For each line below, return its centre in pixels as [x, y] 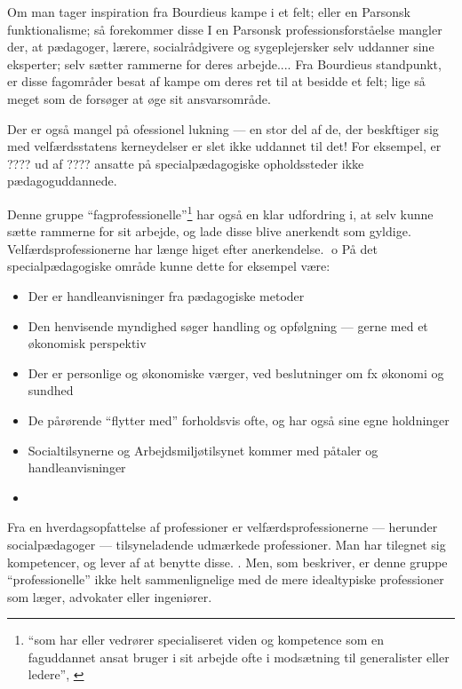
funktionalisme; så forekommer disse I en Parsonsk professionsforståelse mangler [225, 29]
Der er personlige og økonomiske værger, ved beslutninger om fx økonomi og [236, 372]
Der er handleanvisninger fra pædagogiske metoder [166, 295]
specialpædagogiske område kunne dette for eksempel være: [169, 266]
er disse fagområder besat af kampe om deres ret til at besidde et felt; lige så [216, 81]
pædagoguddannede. [62, 181]
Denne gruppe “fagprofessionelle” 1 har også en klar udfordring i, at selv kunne [220, 212]
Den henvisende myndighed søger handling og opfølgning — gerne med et [228, 325]
